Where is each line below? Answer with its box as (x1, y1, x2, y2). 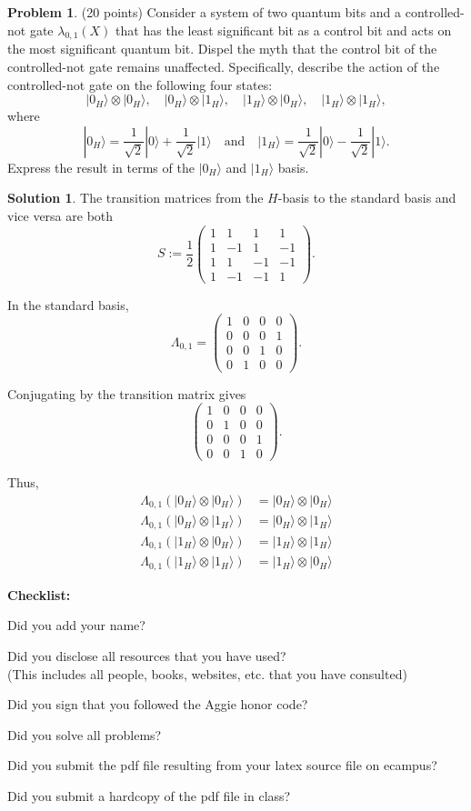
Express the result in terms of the (7, 157, 195, 176)
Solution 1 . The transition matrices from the (7, 188, 264, 207)
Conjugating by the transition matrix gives (7, 384, 246, 403)
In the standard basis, (7, 295, 129, 314)
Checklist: (7, 585, 71, 604)
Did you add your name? (7, 616, 145, 635)
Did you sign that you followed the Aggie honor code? (7, 695, 308, 714)
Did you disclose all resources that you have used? (7, 646, 286, 666)
